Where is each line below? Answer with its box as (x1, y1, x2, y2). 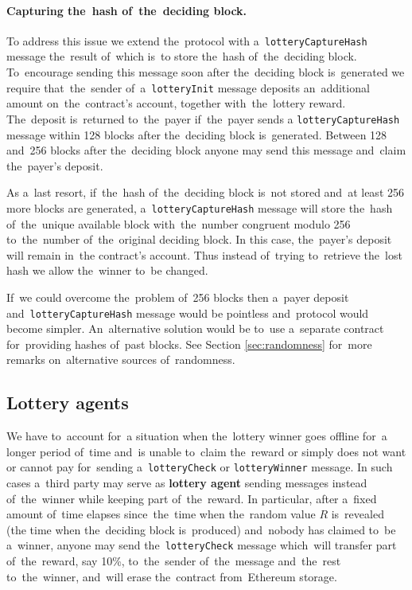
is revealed (331, 506, 384, 522)
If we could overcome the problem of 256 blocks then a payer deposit (6, 288, 349, 305)
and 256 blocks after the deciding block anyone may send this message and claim (6, 142, 406, 158)
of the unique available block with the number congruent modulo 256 (6, 215, 351, 232)
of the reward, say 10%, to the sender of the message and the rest (6, 553, 341, 569)
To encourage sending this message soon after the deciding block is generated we (6, 64, 405, 80)
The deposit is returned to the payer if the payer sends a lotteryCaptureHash (6, 110, 400, 127)
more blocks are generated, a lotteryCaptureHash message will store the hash (6, 199, 393, 216)
